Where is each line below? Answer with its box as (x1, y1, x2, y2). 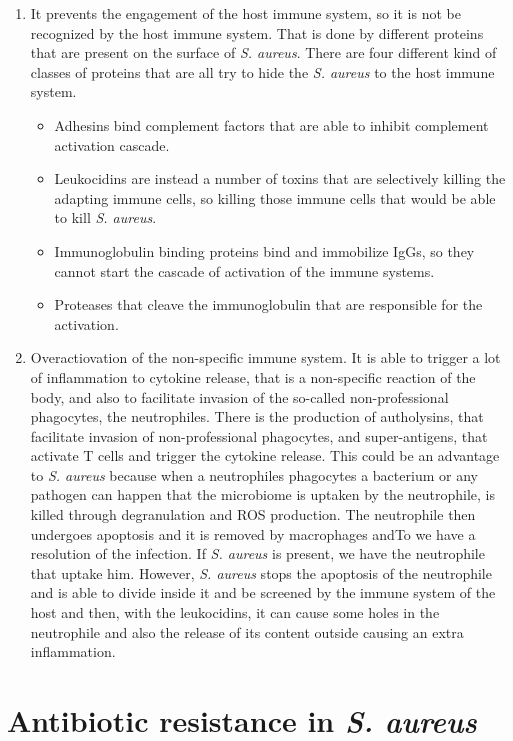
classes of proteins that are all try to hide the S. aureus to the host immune (30, 61, 495, 82)
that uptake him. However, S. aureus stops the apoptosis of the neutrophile (30, 562, 492, 583)
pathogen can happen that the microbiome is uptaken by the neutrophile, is (30, 484, 496, 505)
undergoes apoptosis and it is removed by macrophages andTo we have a (30, 523, 476, 544)
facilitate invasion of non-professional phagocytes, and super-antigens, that (30, 425, 488, 446)
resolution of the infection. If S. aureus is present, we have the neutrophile (30, 543, 485, 564)
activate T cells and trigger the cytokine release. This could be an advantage (30, 445, 500, 466)
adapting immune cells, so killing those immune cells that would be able (54, 187, 496, 208)
